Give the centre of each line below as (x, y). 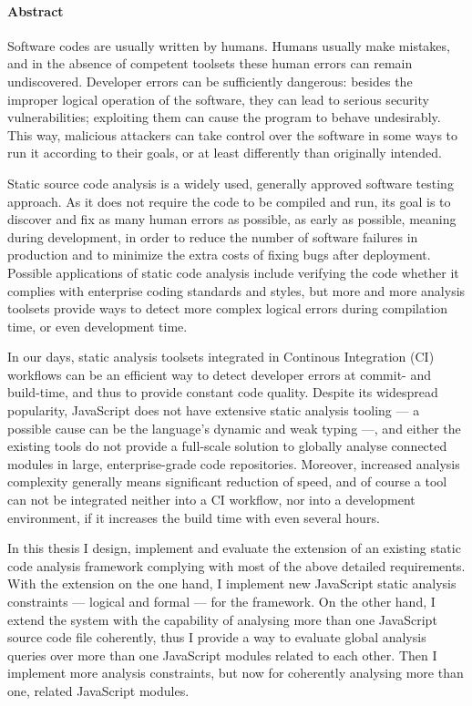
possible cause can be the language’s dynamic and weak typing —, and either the (234, 428)
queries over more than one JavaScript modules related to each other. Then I (222, 655)
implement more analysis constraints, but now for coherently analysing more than (236, 673)
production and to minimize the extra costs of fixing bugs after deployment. (219, 255)
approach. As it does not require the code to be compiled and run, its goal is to (229, 201)
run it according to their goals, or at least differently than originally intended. (225, 153)
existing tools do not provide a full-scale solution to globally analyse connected (227, 446)
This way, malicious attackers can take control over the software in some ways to (233, 134)
